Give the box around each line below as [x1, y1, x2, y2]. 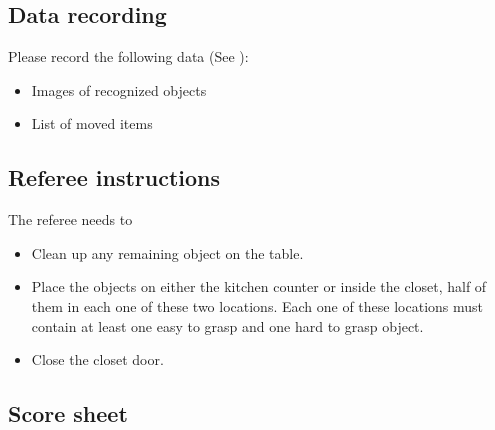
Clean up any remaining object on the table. [31, 242, 304, 263]
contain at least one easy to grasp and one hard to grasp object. [31, 315, 424, 336]
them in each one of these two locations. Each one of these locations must [31, 295, 484, 316]
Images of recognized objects [31, 79, 207, 100]
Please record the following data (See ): [8, 46, 249, 67]
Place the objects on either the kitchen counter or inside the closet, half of [31, 276, 487, 297]
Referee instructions [8, 162, 221, 193]
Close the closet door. [31, 349, 164, 370]
